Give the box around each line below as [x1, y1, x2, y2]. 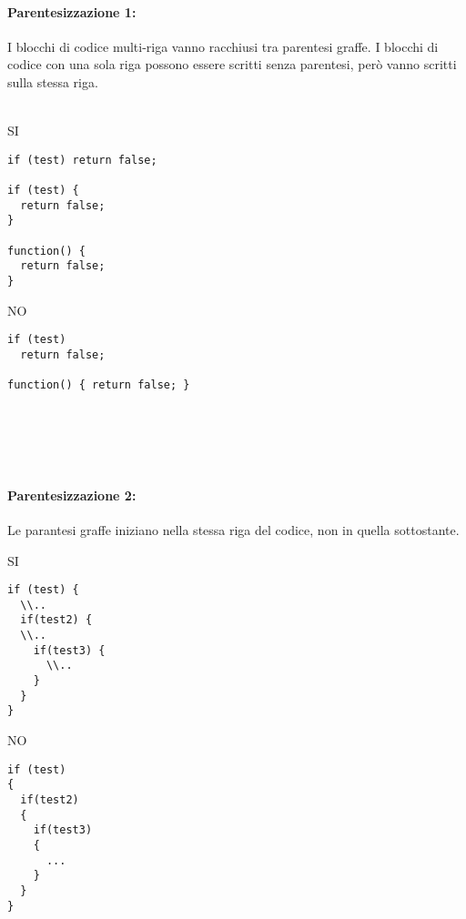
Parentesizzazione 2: [7, 485, 137, 504]
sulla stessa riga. [7, 72, 98, 91]
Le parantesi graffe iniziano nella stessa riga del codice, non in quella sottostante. [7, 520, 460, 539]
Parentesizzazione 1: [7, 2, 137, 21]
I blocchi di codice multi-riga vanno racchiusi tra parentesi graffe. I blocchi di [7, 36, 439, 56]
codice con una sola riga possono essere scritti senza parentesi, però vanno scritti [7, 55, 457, 74]
